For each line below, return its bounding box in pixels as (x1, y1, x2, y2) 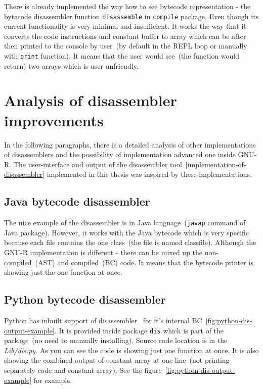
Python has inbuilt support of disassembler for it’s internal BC (4, 315, 202, 325)
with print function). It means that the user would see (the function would (4, 51, 240, 61)
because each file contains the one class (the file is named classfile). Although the (4, 237, 256, 248)
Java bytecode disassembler (4, 193, 150, 209)
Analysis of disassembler (4, 90, 177, 111)
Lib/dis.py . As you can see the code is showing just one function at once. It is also (4, 345, 259, 355)
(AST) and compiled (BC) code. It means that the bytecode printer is (35, 257, 253, 267)
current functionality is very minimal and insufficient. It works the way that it (4, 21, 246, 31)
